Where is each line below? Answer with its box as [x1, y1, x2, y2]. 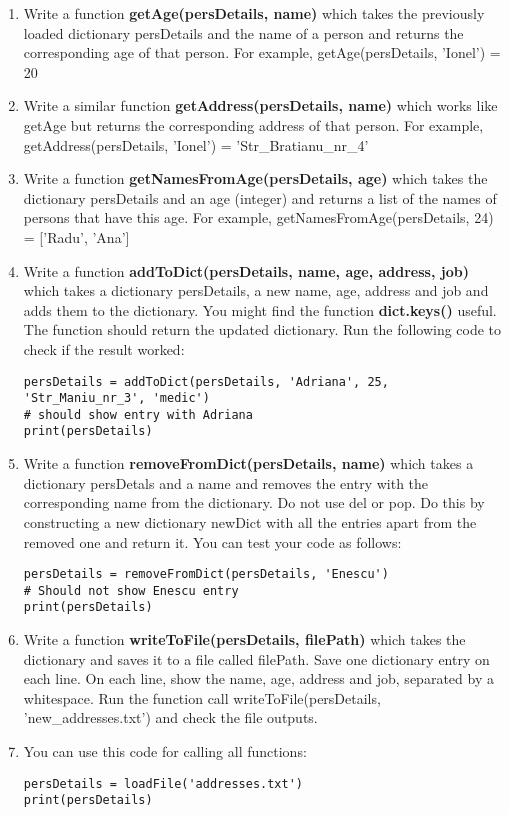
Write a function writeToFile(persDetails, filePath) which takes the [23, 629, 466, 650]
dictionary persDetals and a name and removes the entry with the [23, 472, 429, 493]
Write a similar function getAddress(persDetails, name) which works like [23, 95, 498, 116]
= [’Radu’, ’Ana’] [23, 226, 130, 247]
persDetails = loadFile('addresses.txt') [23, 776, 303, 791]
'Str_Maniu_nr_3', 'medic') [23, 391, 210, 406]
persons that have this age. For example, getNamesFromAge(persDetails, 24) [23, 207, 494, 228]
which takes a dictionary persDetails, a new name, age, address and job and [23, 280, 489, 301]
